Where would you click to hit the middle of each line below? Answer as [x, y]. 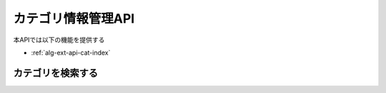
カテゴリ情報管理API [74, 18]
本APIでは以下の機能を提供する [59, 40]
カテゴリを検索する [55, 73]
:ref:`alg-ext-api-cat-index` [71, 53]
